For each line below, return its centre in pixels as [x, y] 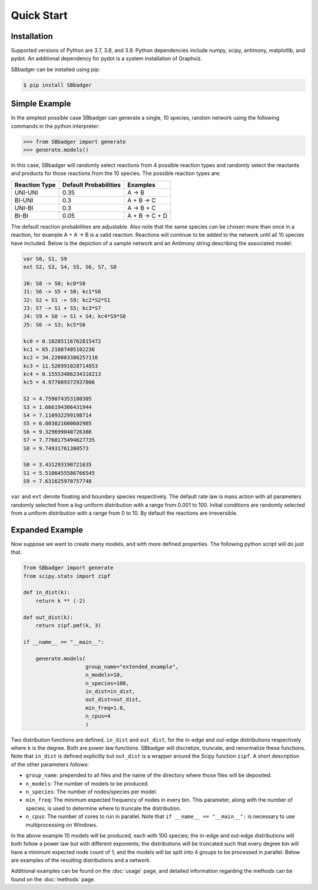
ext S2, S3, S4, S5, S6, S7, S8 [70, 267]
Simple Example [41, 104]
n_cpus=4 [98, 716]
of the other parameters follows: [50, 764]
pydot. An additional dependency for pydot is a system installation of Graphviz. [107, 58]
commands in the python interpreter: [55, 126]
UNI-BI [24, 208]
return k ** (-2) [61, 600]
